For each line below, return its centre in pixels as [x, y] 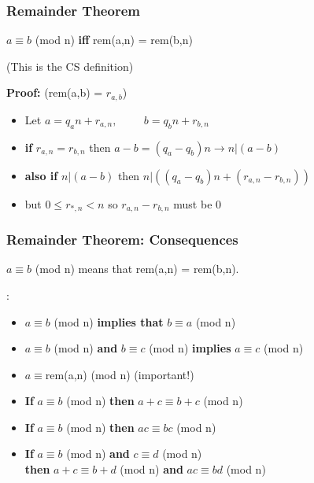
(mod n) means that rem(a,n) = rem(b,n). [137, 269]
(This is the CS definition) [70, 66]
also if [41, 175]
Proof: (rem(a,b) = [55, 92]
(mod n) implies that [109, 321]
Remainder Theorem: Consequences [122, 240]
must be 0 [198, 203]
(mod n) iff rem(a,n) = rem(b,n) [114, 40]
